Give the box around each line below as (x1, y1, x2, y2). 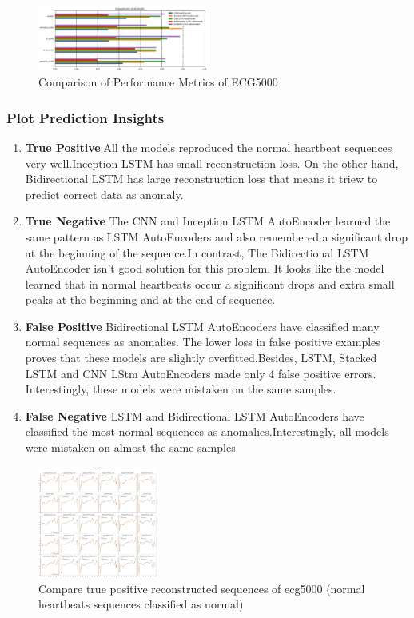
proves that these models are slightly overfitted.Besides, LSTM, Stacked (25, 349, 377, 366)
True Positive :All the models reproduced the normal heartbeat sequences (25, 138, 392, 155)
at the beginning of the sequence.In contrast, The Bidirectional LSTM (25, 244, 369, 261)
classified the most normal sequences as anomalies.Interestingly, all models (25, 423, 389, 440)
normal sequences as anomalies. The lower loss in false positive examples (25, 333, 380, 350)
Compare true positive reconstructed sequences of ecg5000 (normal (38, 580, 365, 596)
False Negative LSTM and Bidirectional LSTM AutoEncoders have (25, 407, 364, 424)
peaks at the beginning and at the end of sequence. (25, 291, 276, 308)
